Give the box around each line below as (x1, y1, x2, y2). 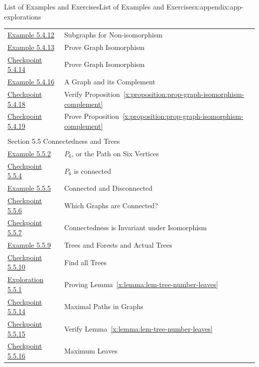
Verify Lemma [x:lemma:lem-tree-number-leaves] (64, 323, 213, 334)
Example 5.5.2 (7, 148, 51, 158)
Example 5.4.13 (7, 41, 54, 52)
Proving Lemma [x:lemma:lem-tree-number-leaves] (64, 279, 218, 289)
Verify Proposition (64, 88, 120, 99)
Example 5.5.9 (7, 239, 51, 250)
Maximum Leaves (64, 346, 118, 356)
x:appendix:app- (194, 1, 244, 11)
